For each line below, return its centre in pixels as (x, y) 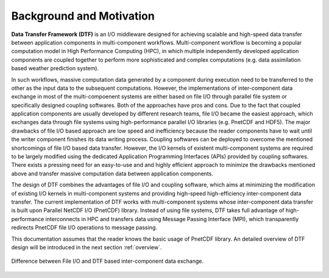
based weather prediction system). (55, 68)
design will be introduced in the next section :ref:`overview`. (87, 247)
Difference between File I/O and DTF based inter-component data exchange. (108, 261)
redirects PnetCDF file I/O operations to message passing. (84, 228)
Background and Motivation (83, 16)
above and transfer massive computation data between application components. (112, 174)
